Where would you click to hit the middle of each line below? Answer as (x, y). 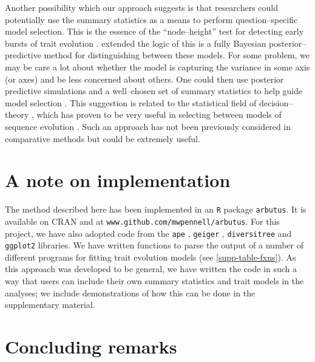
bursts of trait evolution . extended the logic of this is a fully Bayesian (136, 43)
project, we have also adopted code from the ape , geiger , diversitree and (148, 233)
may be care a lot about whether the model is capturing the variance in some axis (157, 67)
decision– (276, 102)
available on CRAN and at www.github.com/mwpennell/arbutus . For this (142, 221)
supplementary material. (50, 305)
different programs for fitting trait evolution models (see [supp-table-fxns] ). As (151, 257)
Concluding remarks (91, 347)
